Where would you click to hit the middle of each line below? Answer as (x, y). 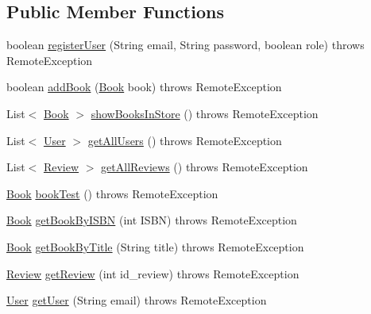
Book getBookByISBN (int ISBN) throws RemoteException (152, 220)
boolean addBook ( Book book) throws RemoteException (144, 87)
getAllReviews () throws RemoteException (205, 167)
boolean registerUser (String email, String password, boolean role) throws (185, 45)
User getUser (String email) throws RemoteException (137, 300)
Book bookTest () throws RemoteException (112, 193)
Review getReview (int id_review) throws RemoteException (153, 273)
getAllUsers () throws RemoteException (185, 140)
